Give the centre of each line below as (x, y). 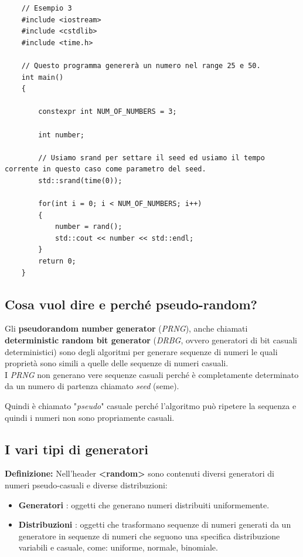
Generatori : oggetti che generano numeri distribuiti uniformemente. (144, 504)
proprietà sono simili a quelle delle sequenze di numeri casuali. (117, 363)
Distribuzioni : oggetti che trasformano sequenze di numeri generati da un (155, 524)
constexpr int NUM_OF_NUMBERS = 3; (108, 112)
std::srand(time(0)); (80, 180)
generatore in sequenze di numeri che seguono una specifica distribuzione (149, 536)
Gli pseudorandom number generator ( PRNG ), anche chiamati (126, 328)
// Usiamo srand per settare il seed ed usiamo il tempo (151, 158)
